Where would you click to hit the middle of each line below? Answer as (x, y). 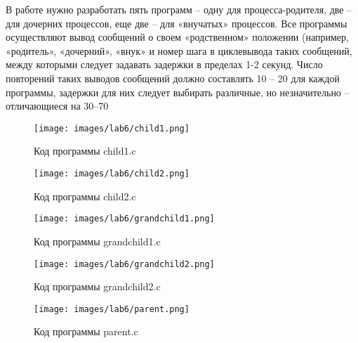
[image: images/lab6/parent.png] (112, 309)
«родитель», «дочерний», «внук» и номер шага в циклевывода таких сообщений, (179, 50)
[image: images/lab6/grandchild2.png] (124, 264)
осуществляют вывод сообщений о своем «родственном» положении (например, (177, 37)
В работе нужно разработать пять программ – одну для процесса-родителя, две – (179, 9)
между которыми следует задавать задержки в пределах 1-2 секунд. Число (164, 64)
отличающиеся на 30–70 (57, 106)
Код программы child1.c (85, 151)
